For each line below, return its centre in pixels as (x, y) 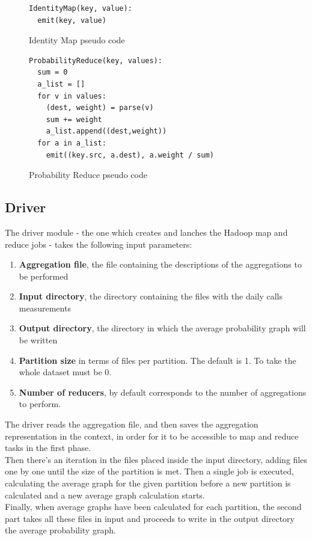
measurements (45, 308)
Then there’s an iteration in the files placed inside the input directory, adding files (156, 459)
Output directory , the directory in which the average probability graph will (162, 328)
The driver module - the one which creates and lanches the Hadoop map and (146, 232)
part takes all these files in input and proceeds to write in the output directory (150, 518)
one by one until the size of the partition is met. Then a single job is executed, (149, 471)
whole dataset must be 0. (65, 372)
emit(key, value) (72, 20)
